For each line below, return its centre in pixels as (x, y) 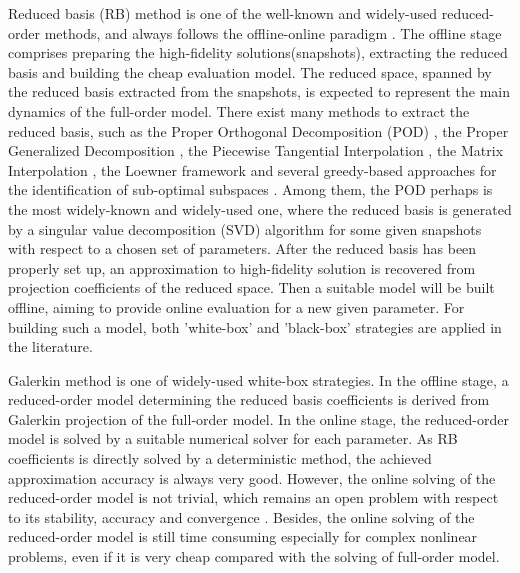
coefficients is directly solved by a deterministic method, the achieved (220, 458)
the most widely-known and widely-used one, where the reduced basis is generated (260, 208)
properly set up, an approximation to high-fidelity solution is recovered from (242, 267)
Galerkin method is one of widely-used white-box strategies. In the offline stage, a (258, 379)
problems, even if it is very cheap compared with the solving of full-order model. (254, 556)
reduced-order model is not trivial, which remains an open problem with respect (253, 497)
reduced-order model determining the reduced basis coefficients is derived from (249, 399)
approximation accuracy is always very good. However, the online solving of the (252, 477)
